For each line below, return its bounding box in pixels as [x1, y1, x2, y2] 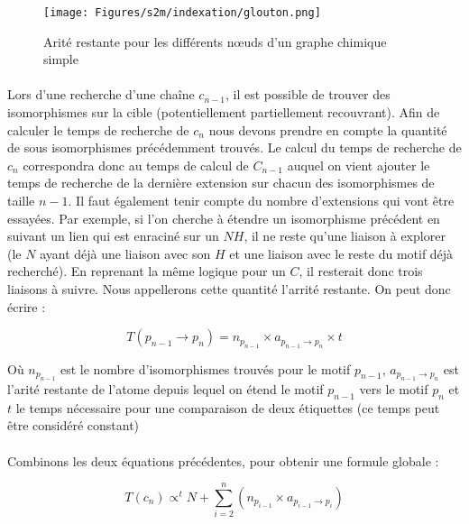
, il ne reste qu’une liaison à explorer [244, 226, 446, 245]
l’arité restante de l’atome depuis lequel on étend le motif [7, 379, 324, 398]
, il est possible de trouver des [225, 85, 391, 104]
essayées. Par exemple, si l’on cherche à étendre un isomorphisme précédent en [7, 208, 440, 227]
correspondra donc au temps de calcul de [23, 155, 249, 174]
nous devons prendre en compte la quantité [208, 120, 447, 139]
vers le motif [359, 379, 428, 398]
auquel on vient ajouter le [287, 155, 430, 174]
